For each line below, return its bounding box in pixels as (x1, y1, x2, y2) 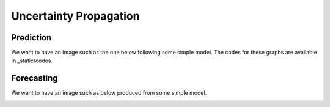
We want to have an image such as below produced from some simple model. (11, 89, 207, 97)
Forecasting (11, 73, 58, 84)
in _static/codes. (11, 57, 53, 64)
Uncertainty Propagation (11, 9, 140, 23)
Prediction (11, 32, 52, 43)
